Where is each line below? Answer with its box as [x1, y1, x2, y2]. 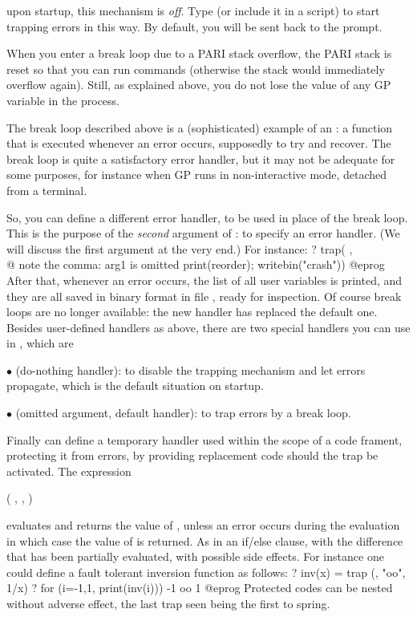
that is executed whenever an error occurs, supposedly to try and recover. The [6, 135, 391, 152]
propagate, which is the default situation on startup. [6, 377, 264, 394]
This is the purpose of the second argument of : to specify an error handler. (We [6, 225, 400, 242]
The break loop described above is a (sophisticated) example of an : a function [6, 119, 393, 136]
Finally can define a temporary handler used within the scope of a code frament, [6, 431, 403, 448]
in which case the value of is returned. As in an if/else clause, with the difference [6, 532, 403, 549]
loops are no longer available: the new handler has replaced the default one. [6, 303, 378, 320]
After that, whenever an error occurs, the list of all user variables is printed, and [6, 271, 403, 288]
